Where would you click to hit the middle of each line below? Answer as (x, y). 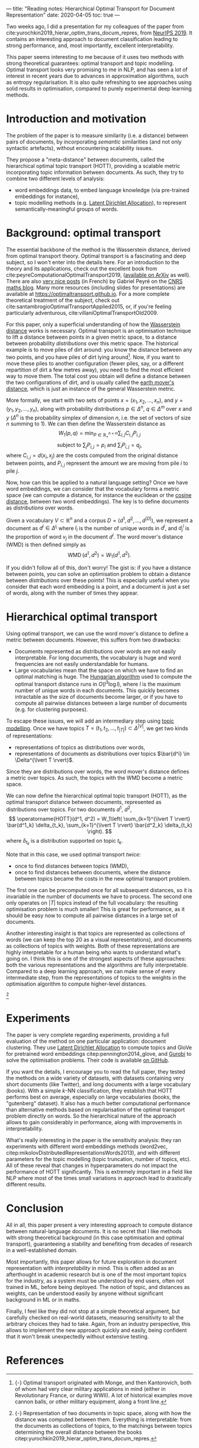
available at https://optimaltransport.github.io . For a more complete (88, 293)
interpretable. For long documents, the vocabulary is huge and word (98, 658)
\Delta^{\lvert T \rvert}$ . (44, 760)
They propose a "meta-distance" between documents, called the (85, 160)
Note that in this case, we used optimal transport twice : (73, 854)
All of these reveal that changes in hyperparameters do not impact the (92, 1165)
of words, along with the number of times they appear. (73, 593)
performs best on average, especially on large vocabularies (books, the (93, 1097)
